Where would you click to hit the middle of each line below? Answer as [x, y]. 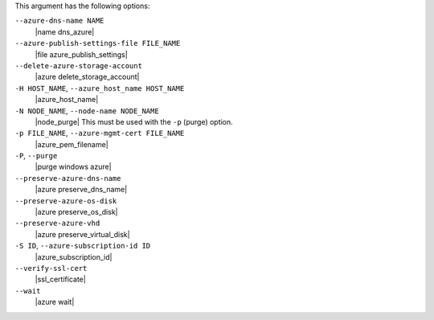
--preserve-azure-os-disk [66, 201]
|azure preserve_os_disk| [76, 212]
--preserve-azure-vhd [57, 224]
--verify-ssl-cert [51, 268]
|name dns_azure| [65, 31]
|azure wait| [55, 302]
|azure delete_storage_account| [87, 77]
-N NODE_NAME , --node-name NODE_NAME [87, 111]
